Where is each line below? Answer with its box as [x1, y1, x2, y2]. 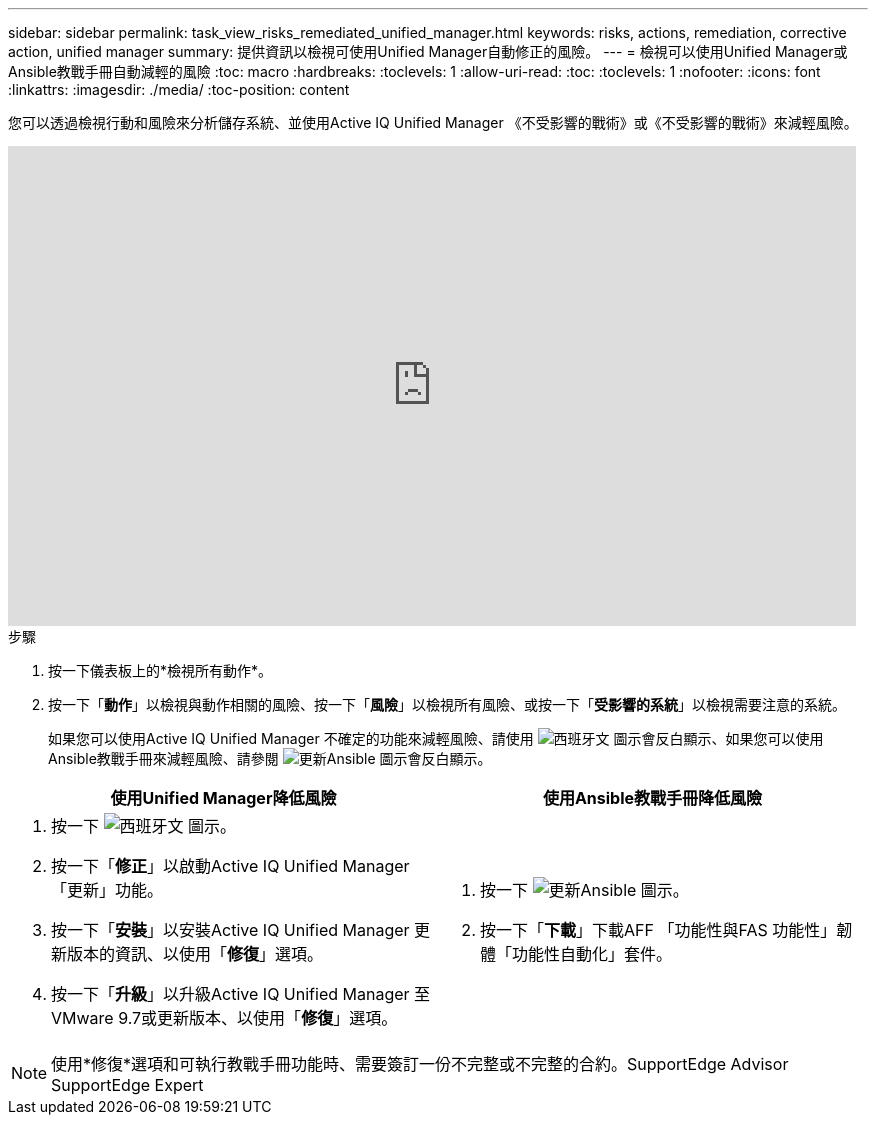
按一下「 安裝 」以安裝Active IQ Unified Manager [51, 920, 410, 940]
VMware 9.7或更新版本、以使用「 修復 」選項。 [51, 1008, 398, 1028]
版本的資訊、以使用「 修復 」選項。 [67, 944, 324, 964]
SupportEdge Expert [51, 1075, 204, 1095]
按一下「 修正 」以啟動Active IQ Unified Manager [51, 856, 410, 876]
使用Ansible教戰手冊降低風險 [542, 788, 763, 808]
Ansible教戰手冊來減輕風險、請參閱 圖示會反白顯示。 [48, 750, 492, 767]
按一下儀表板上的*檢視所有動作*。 [48, 662, 273, 679]
